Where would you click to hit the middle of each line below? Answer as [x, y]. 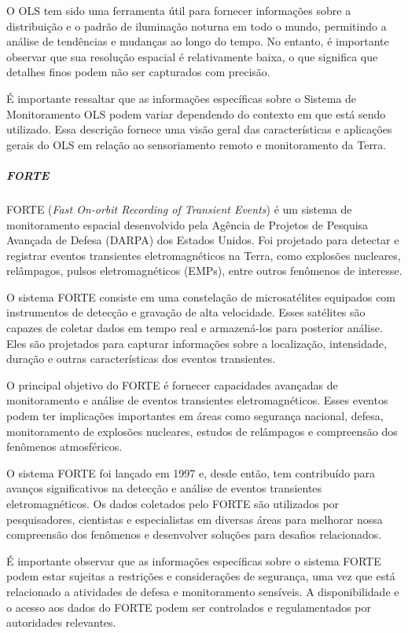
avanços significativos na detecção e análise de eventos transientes [164, 488]
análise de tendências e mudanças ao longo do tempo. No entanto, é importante [198, 41]
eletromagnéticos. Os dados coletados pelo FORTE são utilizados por [173, 503]
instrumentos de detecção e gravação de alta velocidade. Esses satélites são [186, 312]
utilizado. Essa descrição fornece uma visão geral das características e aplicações [199, 129]
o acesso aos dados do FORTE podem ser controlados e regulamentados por [189, 607]
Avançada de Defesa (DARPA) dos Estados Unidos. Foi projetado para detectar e [203, 240]
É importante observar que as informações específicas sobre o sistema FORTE [194, 560]
